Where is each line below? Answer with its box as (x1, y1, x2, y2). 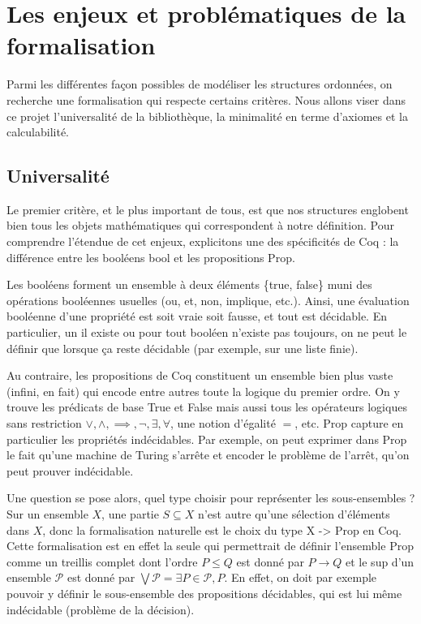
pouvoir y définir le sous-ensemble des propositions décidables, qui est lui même (6, 584, 402, 601)
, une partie (101, 505, 159, 522)
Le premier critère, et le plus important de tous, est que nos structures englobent (6, 200, 409, 217)
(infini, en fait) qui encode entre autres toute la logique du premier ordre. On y (6, 382, 400, 399)
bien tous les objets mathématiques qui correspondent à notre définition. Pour (6, 217, 394, 234)
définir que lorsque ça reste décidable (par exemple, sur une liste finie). (6, 339, 359, 356)
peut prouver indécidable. (6, 462, 134, 479)
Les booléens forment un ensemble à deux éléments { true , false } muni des (6, 276, 372, 293)
